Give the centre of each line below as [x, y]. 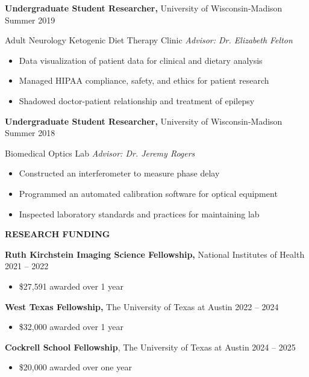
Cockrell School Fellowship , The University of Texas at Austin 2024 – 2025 [150, 347]
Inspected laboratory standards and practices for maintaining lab [139, 213]
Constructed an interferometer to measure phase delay [119, 173]
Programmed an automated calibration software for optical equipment [148, 193]
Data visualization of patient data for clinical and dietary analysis [141, 60]
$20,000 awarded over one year [75, 367]
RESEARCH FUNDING [58, 234]
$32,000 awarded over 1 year [71, 327]
